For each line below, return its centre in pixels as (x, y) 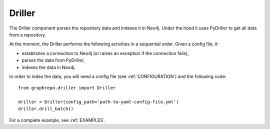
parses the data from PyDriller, (53, 60)
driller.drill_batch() (46, 109)
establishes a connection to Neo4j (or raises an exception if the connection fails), (105, 53)
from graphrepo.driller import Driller (67, 88)
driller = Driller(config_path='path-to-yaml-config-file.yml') (99, 102)
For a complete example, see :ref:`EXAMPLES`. (57, 120)
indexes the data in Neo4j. (49, 67)
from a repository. (28, 34)
